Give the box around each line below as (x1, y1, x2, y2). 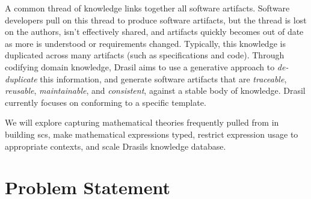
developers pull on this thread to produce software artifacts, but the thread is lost (5, 13, 307, 26)
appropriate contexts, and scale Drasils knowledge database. (5, 139, 226, 152)
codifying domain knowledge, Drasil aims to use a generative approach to (5, 60, 275, 73)
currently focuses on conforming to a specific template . (5, 96, 206, 108)
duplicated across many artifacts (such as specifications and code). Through (5, 49, 285, 61)
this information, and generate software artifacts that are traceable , (40, 72, 287, 85)
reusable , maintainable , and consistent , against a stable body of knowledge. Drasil (5, 84, 306, 97)
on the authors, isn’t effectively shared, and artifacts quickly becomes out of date (5, 25, 304, 38)
